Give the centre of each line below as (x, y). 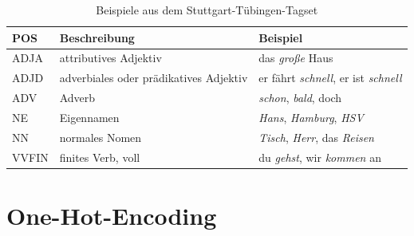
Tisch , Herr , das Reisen (316, 137)
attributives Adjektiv (110, 58)
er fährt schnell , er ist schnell (330, 78)
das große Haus (296, 58)
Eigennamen (89, 117)
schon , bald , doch (300, 98)
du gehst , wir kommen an (320, 157)
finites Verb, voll (100, 157)
